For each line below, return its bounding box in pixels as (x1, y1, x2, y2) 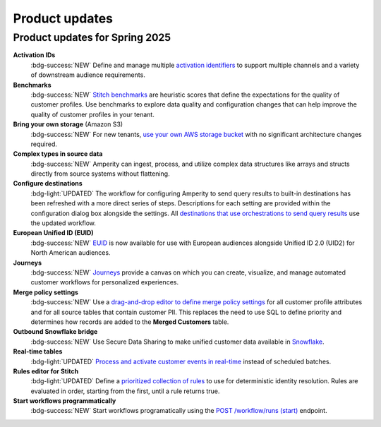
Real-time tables (13, 347, 63, 356)
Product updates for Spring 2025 (13, 31, 171, 44)
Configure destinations (13, 179, 83, 188)
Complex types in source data (13, 150, 103, 158)
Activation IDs (13, 51, 56, 59)
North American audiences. (30, 248, 111, 257)
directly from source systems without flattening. (30, 169, 170, 178)
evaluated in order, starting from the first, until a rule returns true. (30, 387, 220, 395)
